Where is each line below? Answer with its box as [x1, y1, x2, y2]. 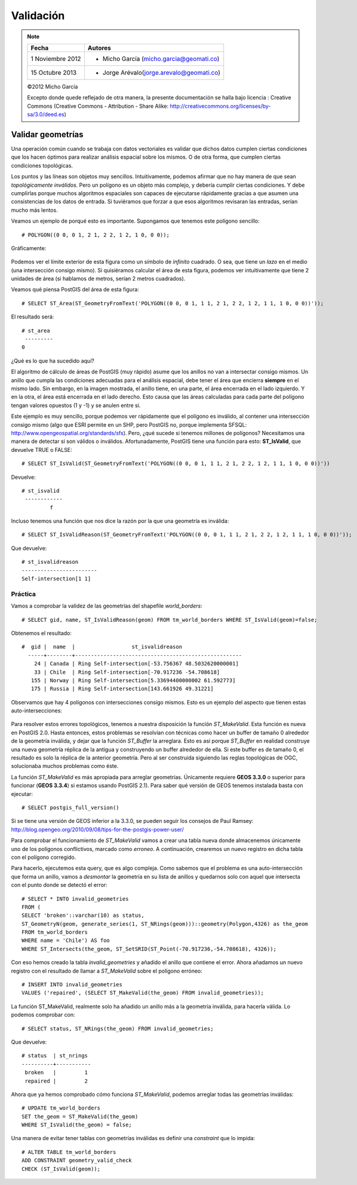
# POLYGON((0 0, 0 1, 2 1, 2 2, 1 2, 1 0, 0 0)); [21, 231, 170, 238]
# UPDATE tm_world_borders [21, 1105, 101, 1111]
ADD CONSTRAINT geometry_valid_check [21, 1157, 133, 1164]
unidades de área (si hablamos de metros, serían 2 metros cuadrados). [11, 275, 186, 282]
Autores [87, 44, 112, 52]
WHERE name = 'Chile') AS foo [21, 937, 110, 944]
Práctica [11, 590, 36, 598]
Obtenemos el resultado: [11, 629, 72, 637]
